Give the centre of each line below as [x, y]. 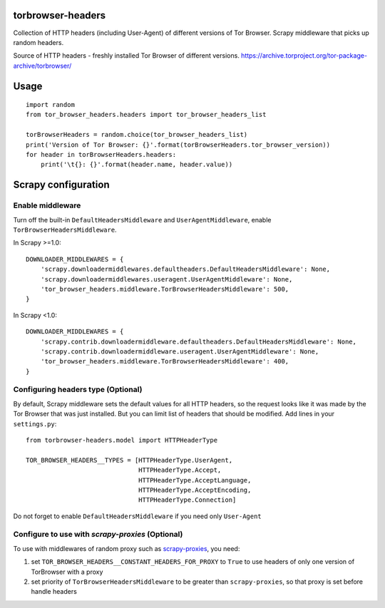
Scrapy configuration [61, 185]
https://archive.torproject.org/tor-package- [304, 56]
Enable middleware [47, 205]
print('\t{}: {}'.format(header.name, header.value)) [137, 165]
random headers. [38, 42]
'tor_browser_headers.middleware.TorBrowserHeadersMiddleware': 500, [165, 289]
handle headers [54, 592]
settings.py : [35, 423]
